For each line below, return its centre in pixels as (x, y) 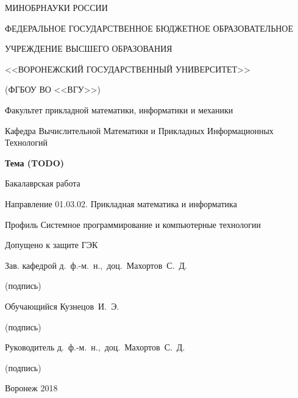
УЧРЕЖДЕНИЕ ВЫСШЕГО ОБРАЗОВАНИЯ (89, 48)
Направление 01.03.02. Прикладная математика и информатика (121, 203)
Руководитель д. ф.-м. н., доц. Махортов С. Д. (95, 347)
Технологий (27, 142)
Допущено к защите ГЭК (51, 245)
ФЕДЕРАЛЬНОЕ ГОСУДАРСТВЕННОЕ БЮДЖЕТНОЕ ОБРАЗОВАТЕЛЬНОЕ (149, 28)
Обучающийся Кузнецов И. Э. (62, 306)
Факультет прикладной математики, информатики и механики (119, 109)
